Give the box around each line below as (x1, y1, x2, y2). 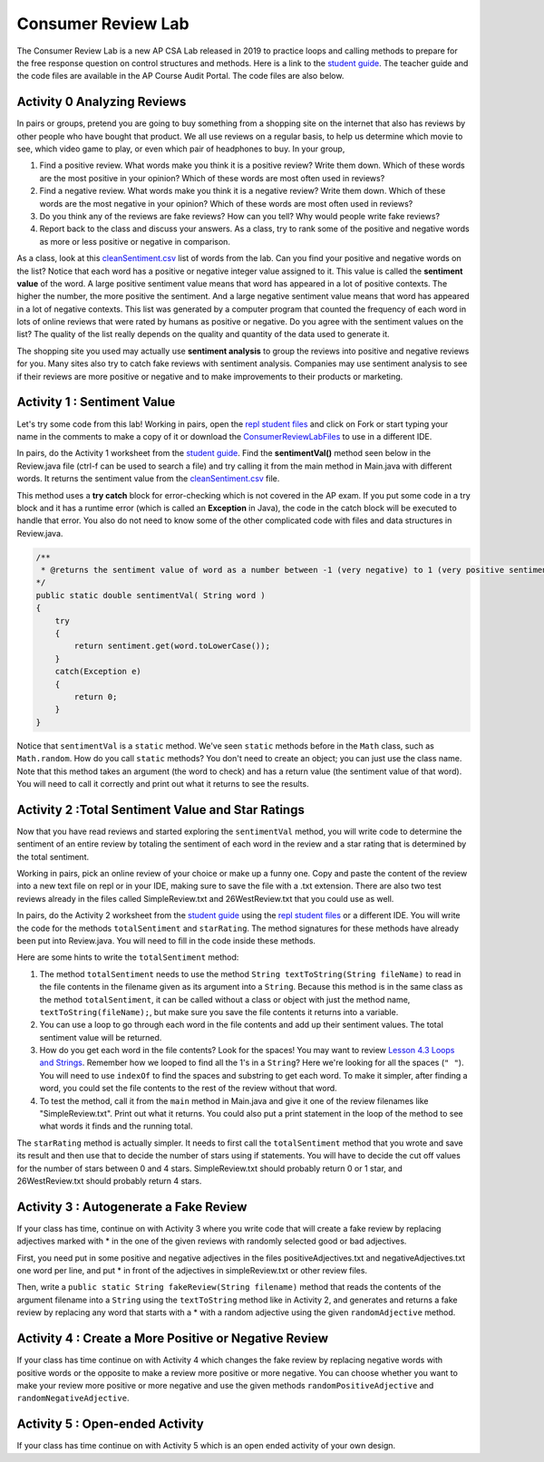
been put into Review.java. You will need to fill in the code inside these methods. (16, 934, 316, 946)
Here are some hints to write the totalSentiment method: (16, 952, 239, 963)
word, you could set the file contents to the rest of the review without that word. (39, 1083, 337, 1094)
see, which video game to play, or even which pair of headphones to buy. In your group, (16, 143, 345, 154)
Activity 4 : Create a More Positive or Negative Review (16, 1331, 329, 1346)
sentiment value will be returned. (39, 1031, 162, 1042)
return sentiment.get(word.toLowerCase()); (73, 641, 271, 652)
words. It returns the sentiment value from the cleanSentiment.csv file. (16, 473, 280, 484)
